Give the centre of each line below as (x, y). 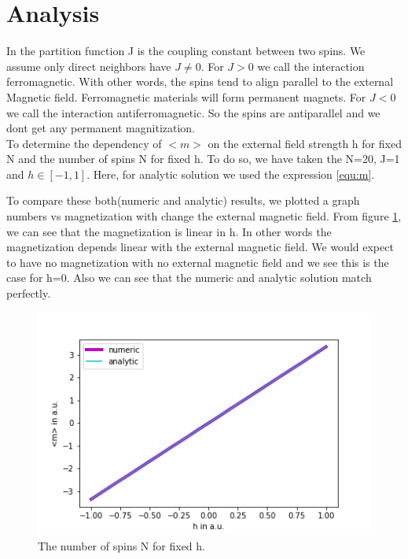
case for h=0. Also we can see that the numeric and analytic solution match (189, 278)
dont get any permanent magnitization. (101, 128)
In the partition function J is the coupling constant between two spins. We (186, 51)
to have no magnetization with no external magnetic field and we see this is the (198, 262)
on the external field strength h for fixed (305, 143)
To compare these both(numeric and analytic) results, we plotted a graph (183, 200)
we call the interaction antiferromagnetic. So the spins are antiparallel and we (193, 112)
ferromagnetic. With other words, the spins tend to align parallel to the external (200, 81)
